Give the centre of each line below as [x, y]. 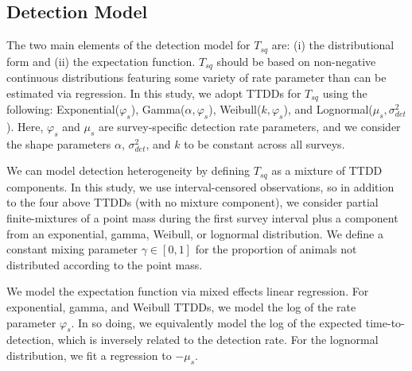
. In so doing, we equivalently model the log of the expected [217, 322]
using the [345, 93]
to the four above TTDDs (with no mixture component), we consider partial [192, 202]
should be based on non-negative [296, 61]
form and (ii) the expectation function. [101, 61]
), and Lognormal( [328, 109]
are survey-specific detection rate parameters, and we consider [249, 126]
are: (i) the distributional [333, 45]
